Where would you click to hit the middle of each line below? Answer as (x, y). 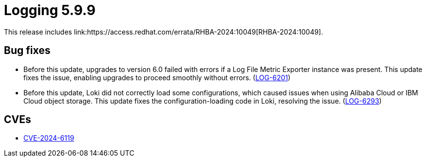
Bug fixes (27, 51)
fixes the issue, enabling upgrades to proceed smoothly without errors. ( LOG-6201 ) (157, 77)
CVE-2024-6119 (49, 138)
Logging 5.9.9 (50, 10)
